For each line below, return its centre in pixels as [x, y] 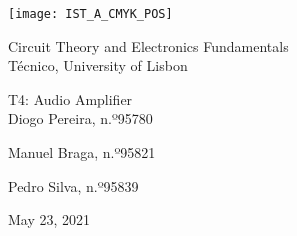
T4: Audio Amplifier [70, 98]
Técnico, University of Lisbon [98, 65]
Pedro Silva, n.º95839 [73, 185]
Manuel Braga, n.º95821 [82, 152]
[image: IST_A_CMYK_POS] [90, 14]
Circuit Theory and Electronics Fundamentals [148, 45]
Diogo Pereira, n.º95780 [80, 118]
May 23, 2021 [49, 219]
